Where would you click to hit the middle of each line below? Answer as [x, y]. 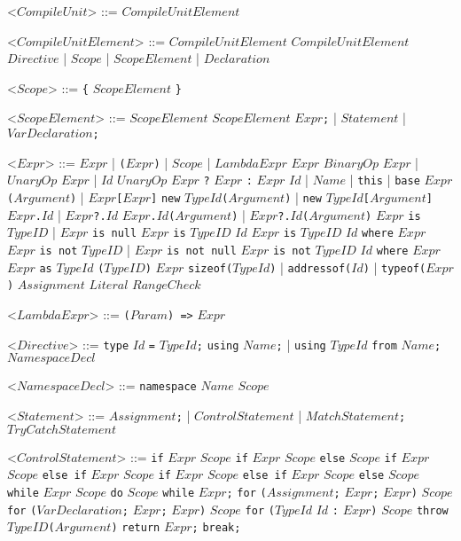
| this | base [385, 180]
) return [136, 528]
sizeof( [211, 268]
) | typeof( [395, 267]
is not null [202, 251]
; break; [216, 528]
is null [115, 234]
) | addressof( [311, 267]
